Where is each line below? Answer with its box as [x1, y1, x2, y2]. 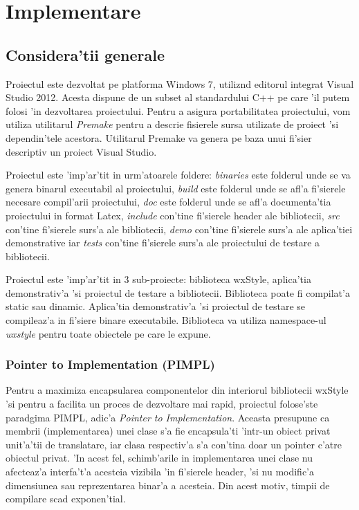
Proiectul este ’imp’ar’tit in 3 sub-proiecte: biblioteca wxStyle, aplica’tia [6, 272, 311, 286]
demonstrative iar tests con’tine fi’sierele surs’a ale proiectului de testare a [6, 235, 320, 250]
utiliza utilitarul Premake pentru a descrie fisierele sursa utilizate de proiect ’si [6, 117, 339, 131]
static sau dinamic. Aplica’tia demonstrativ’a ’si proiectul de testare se [6, 299, 306, 313]
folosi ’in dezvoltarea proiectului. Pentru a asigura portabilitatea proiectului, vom [6, 103, 351, 118]
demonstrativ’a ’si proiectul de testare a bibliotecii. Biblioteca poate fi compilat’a [6, 285, 350, 300]
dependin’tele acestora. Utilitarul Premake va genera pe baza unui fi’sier [6, 130, 312, 145]
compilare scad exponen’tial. [6, 491, 126, 506]
